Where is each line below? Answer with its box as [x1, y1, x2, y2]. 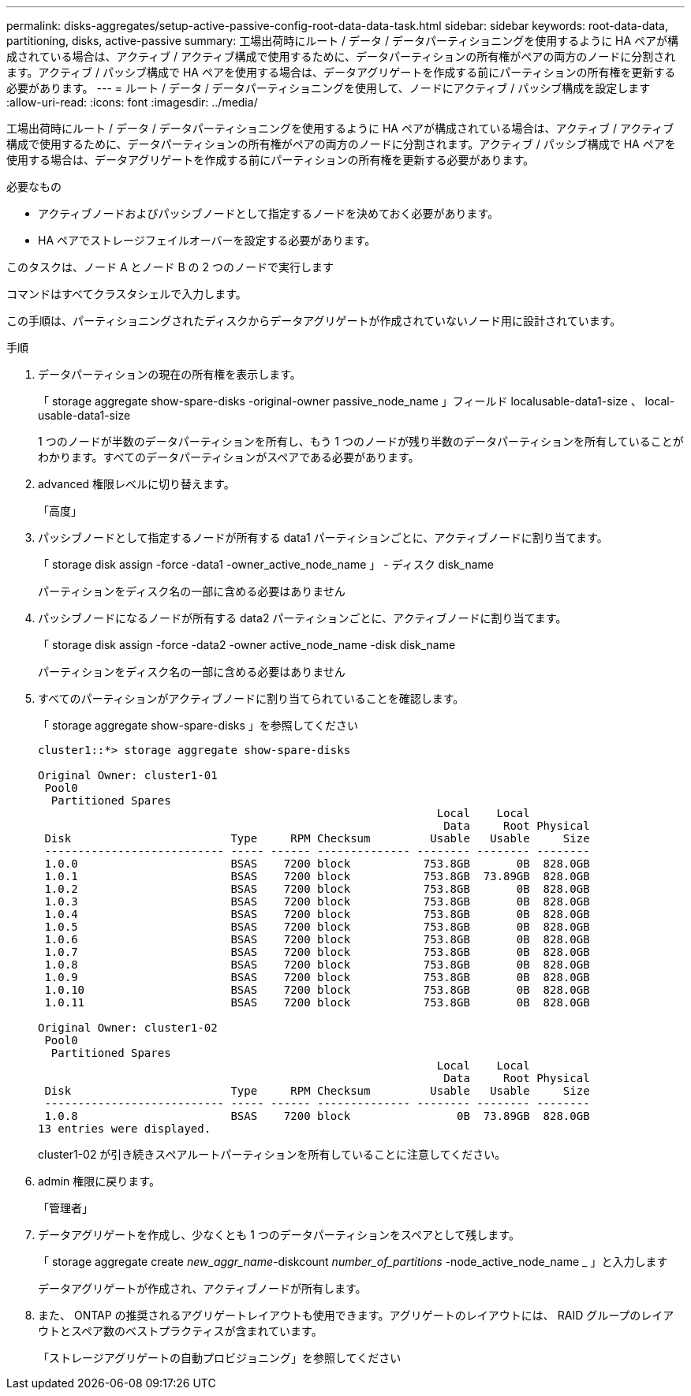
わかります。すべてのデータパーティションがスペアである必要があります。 [38, 450, 420, 464]
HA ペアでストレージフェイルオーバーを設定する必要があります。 [38, 233, 376, 247]
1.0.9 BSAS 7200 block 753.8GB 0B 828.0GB [44, 971, 590, 984]
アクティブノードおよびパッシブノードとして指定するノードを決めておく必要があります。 [38, 207, 499, 220]
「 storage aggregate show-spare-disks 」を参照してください [38, 719, 359, 732]
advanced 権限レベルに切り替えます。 [38, 477, 235, 491]
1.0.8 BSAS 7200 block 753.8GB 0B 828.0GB [44, 958, 590, 971]
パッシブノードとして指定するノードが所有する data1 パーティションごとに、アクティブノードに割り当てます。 [38, 531, 608, 544]
